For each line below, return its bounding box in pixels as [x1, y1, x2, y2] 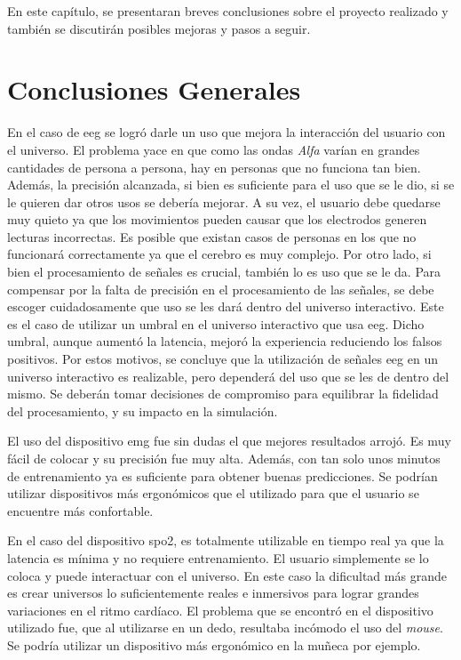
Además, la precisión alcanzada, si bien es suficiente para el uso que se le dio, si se [7, 175, 455, 194]
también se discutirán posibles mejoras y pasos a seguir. [7, 19, 311, 37]
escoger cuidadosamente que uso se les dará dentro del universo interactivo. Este [7, 297, 444, 316]
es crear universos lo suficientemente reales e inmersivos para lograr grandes [7, 584, 419, 602]
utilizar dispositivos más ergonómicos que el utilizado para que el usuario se [7, 484, 419, 503]
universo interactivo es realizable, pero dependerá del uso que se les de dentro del [7, 366, 449, 385]
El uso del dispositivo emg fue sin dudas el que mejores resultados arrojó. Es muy [7, 431, 451, 450]
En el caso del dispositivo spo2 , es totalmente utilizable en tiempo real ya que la [7, 531, 444, 550]
